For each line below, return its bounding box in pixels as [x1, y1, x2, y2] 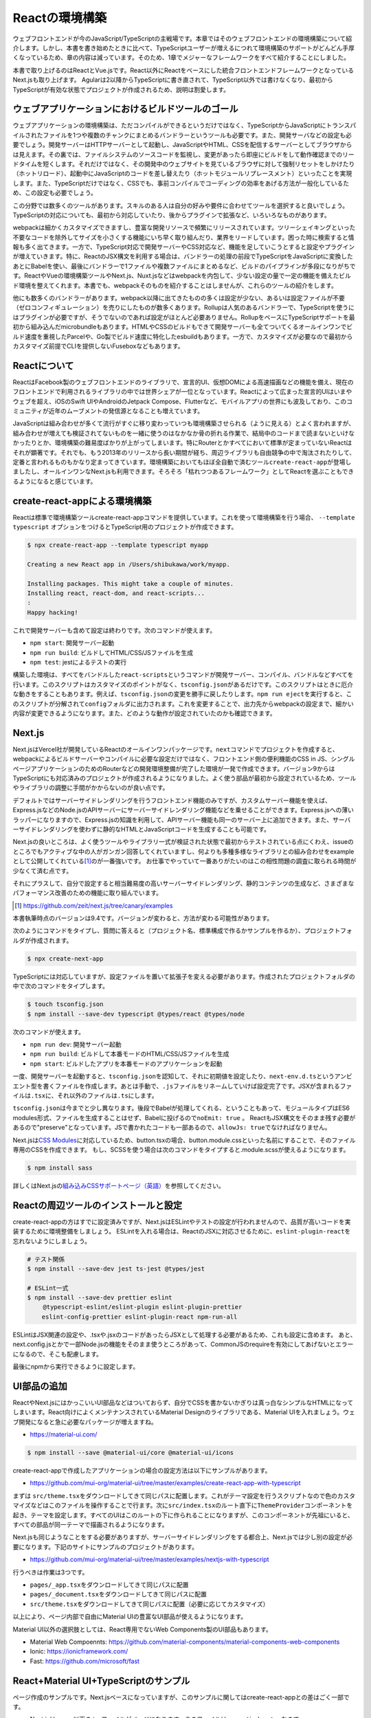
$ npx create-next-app [27, 955, 104, 962]
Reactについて [12, 359, 74, 371]
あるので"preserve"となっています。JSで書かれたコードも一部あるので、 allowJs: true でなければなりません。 [12, 1124, 331, 1132]
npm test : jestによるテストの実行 [30, 658, 127, 666]
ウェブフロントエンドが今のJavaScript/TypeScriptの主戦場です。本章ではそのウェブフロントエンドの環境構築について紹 [12, 34, 352, 43]
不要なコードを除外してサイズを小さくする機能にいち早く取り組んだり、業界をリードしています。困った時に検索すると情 [12, 233, 355, 241]
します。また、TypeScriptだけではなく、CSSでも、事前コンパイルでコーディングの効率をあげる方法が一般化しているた [12, 179, 350, 187]
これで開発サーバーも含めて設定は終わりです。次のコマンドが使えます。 [12, 626, 216, 634]
